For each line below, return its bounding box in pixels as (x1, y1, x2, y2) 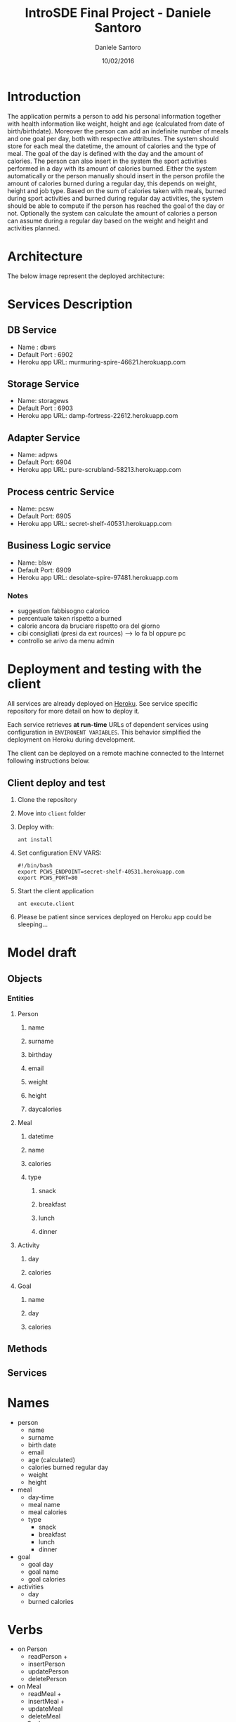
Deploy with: (17, 822, 54, 831)
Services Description (7, 296, 133, 312)
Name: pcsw (17, 504, 55, 513)
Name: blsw (17, 558, 53, 567)
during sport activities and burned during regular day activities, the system (7, 194, 223, 202)
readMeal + (27, 1690, 62, 1698)
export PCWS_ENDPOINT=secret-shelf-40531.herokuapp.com (17, 868, 185, 875)
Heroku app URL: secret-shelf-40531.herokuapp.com (17, 520, 172, 528)
